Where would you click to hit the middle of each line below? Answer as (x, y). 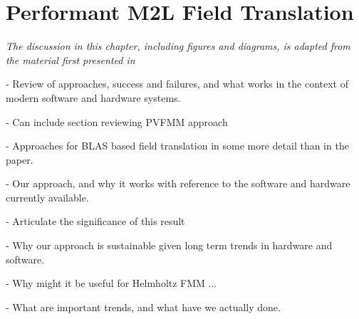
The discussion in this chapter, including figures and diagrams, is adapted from (178, 46)
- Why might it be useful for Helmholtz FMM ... (111, 283)
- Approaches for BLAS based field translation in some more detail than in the (177, 146)
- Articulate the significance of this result (95, 221)
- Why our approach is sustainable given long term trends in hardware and (169, 245)
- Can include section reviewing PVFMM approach (117, 121)
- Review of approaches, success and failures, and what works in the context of (177, 84)
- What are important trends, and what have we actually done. (143, 307)
